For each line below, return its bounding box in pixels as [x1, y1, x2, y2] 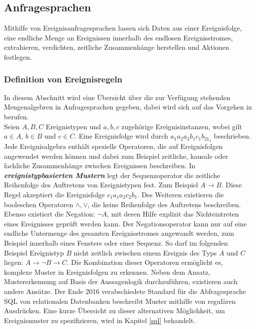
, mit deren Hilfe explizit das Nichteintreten [107, 209, 239, 219]
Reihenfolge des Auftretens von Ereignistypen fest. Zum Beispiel [4, 180, 198, 190]
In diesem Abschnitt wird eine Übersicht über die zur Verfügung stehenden [4, 92, 231, 102]
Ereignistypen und [45, 121, 101, 131]
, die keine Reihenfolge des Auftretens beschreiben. [87, 199, 241, 209]
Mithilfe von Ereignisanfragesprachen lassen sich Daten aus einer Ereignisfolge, [4, 23, 242, 33]
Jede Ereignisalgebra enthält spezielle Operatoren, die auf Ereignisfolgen [4, 141, 223, 151]
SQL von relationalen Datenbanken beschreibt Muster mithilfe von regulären [4, 295, 236, 306]
